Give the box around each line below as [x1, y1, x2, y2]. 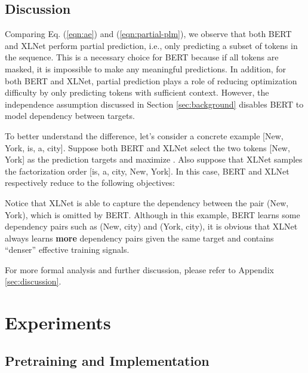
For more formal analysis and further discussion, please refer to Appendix [5, 263, 274, 276]
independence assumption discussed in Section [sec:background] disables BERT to [5, 97, 304, 110]
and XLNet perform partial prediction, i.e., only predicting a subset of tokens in [5, 39, 298, 51]
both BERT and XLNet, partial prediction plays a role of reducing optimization [5, 74, 297, 87]
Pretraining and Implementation [5, 351, 210, 369]
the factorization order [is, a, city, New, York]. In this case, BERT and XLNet [5, 164, 289, 177]
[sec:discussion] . [5, 275, 61, 288]
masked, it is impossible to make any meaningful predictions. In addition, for [5, 62, 287, 75]
